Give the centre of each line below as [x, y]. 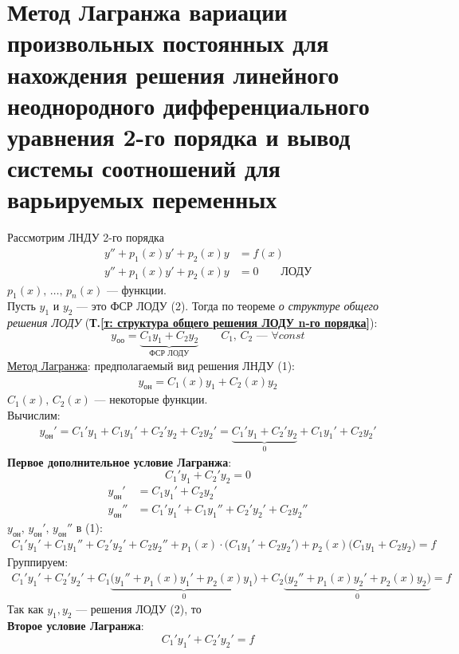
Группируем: [38, 562]
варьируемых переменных [142, 199]
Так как [25, 609]
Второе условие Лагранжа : [76, 626]
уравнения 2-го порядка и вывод [179, 136]
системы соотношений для [144, 168]
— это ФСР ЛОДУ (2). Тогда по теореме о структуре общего [228, 306]
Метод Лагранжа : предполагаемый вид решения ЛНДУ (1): [151, 365]
